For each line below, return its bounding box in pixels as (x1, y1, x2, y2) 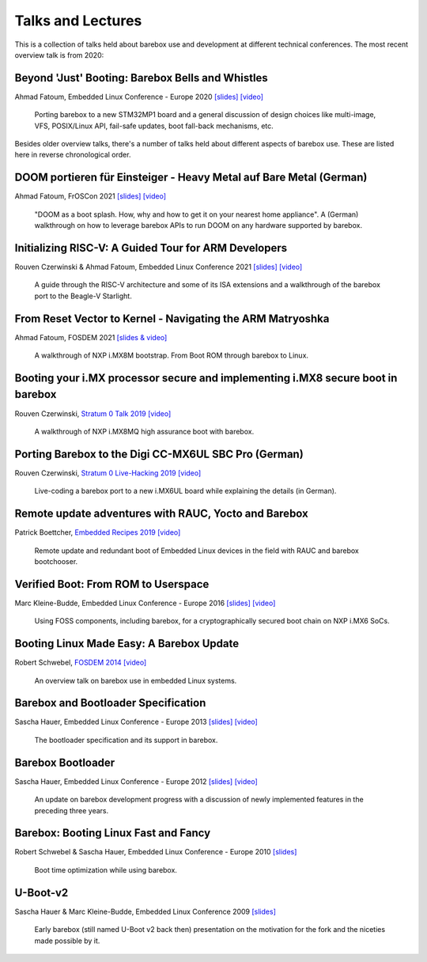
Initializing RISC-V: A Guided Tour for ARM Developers (14, 241, 288, 255)
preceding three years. (34, 805, 109, 815)
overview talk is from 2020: (14, 50, 104, 59)
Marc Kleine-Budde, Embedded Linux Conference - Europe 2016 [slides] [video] (14, 598, 276, 608)
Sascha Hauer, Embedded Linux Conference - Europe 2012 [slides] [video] (14, 776, 259, 786)
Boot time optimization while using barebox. (34, 865, 178, 874)
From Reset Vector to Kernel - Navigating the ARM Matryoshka (14, 312, 330, 325)
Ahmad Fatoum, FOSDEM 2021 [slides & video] (14, 332, 168, 342)
